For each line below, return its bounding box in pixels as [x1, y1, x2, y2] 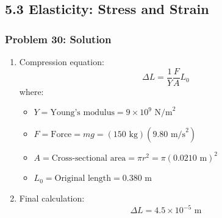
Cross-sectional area [51, 153, 126, 163]
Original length [54, 174, 112, 183]
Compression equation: [19, 55, 104, 68]
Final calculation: [19, 192, 85, 205]
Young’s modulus [50, 108, 115, 118]
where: [19, 85, 44, 97]
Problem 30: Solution [5, 31, 112, 46]
